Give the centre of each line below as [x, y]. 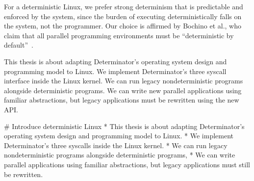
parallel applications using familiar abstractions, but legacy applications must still [127, 164]
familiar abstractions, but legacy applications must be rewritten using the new [122, 100]
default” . [19, 45]
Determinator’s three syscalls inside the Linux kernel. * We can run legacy [116, 145]
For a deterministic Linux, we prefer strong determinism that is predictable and [124, 6]
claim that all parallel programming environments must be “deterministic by [119, 35]
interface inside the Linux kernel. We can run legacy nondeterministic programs [124, 81]
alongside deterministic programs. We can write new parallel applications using [123, 90]
